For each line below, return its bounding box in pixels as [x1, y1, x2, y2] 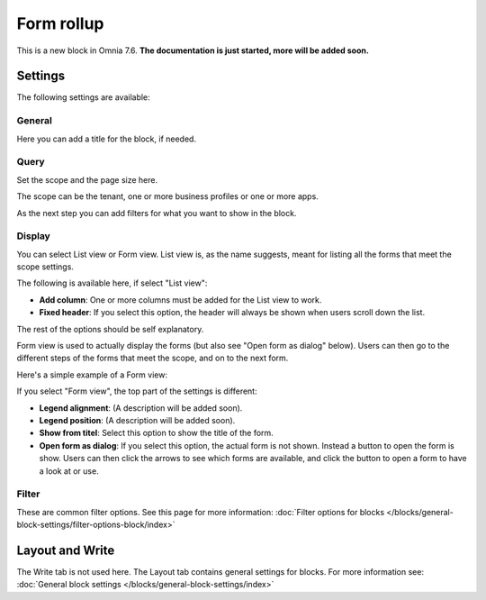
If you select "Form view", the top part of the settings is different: [16, 386, 257, 396]
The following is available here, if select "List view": [16, 277, 208, 288]
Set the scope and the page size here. [16, 174, 158, 185]
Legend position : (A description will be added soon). [39, 414, 236, 425]
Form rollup [16, 14, 104, 33]
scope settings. [16, 261, 74, 272]
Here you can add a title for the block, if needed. [16, 133, 197, 144]
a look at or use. [39, 465, 99, 477]
